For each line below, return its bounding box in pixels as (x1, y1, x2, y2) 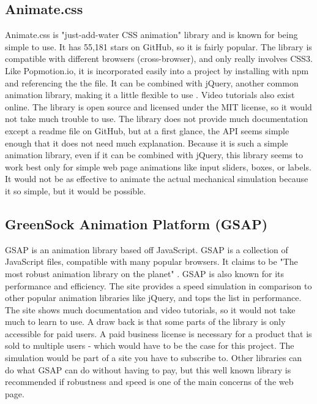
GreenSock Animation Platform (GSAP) (5, 214, 268, 233)
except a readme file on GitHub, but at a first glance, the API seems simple (5, 124, 289, 137)
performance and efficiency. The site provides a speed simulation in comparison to (5, 279, 312, 292)
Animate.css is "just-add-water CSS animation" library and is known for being (5, 28, 298, 41)
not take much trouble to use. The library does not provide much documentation (5, 112, 308, 125)
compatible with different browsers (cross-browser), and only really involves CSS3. (5, 52, 313, 65)
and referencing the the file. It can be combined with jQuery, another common (5, 76, 299, 89)
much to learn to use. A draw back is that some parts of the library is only (5, 315, 286, 328)
